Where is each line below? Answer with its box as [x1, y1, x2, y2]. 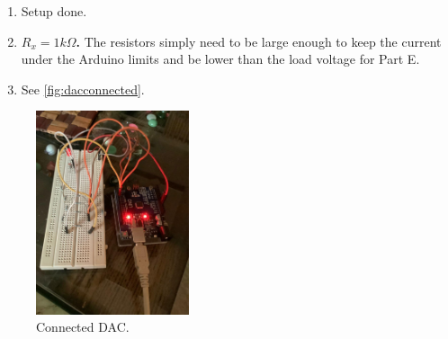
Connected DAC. [36, 317, 130, 336]
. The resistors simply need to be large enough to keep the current [76, 31, 442, 50]
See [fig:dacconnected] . [21, 79, 145, 98]
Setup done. [21, 2, 87, 20]
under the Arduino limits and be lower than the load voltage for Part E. [21, 49, 420, 68]
